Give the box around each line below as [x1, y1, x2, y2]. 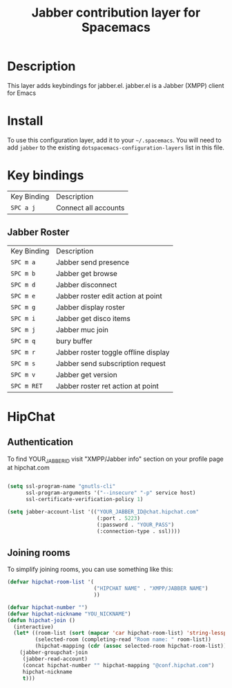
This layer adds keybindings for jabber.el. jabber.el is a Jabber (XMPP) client [7, 81, 224, 89]
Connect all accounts [56, 203, 125, 212]
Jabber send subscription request [56, 359, 166, 368]
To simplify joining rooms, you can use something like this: [7, 565, 174, 574]
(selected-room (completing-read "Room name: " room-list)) [35, 636, 212, 643]
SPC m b [10, 269, 36, 278]
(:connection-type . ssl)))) [96, 527, 181, 534]
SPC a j [10, 203, 36, 212]
